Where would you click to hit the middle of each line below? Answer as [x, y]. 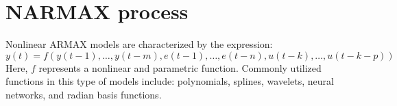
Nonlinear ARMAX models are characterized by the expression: [139, 44]
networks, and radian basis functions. [84, 94]
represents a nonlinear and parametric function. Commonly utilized [180, 67]
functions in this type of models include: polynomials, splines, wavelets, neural [170, 81]
